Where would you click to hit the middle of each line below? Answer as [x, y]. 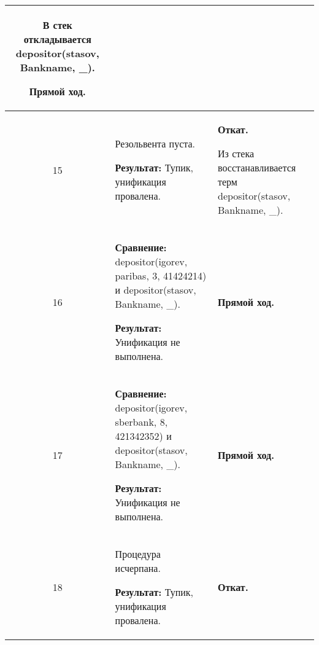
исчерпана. [138, 568]
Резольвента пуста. [155, 143]
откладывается [57, 39]
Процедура [138, 554]
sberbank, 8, [141, 422]
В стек [57, 25]
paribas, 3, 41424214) [161, 276]
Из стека [236, 153]
